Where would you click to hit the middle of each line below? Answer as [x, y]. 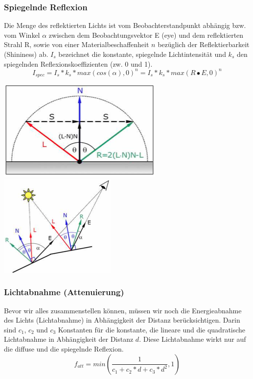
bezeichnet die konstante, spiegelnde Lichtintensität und [142, 54]
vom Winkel [22, 35]
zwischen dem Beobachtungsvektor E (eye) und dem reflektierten [146, 35]
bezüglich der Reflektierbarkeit [204, 44]
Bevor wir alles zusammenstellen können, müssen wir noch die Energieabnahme [123, 310]
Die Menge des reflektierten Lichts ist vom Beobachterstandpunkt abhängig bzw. [125, 25]
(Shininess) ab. [26, 54]
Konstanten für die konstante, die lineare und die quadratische [152, 329]
